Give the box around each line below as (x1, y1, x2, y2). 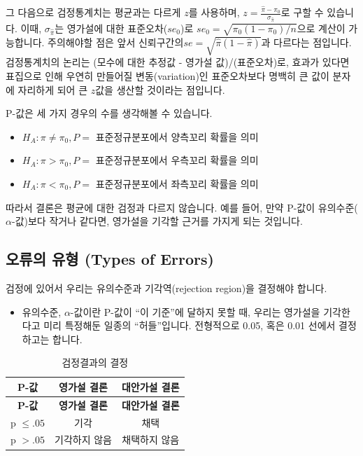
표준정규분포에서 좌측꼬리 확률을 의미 (95, 176, 259, 191)
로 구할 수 (280, 5, 324, 20)
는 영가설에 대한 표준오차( (55, 20, 168, 35)
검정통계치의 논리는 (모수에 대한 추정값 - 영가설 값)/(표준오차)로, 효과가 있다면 (6, 55, 350, 69)
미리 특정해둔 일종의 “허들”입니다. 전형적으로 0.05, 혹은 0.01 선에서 (43, 318, 336, 333)
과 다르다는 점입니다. (261, 34, 352, 49)
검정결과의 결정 (62, 355, 129, 370)
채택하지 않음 (122, 432, 180, 447)
